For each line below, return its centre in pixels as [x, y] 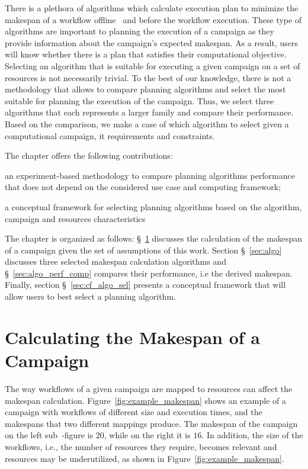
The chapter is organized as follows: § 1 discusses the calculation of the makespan [154, 238]
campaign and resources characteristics [75, 218]
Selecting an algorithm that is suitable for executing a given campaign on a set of [153, 65]
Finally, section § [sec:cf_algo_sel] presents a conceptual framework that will [145, 285]
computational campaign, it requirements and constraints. [110, 135]
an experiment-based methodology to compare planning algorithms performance [150, 175]
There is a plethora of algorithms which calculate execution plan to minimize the [152, 8]
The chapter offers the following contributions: [89, 155]
